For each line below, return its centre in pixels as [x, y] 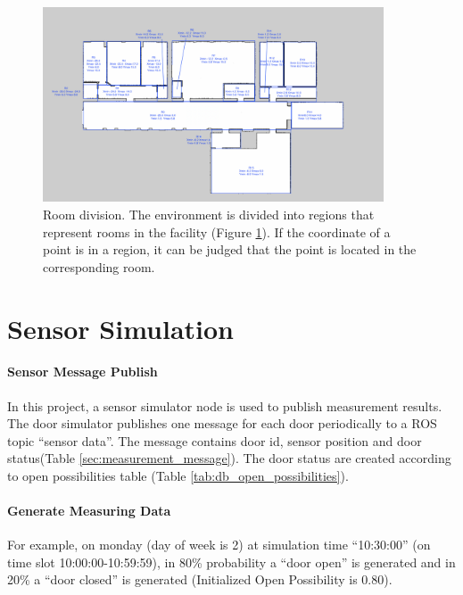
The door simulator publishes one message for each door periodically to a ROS [222, 423]
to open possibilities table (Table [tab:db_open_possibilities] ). [178, 475]
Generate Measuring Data [89, 511]
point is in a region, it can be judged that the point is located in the [230, 249]
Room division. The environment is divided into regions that [209, 214]
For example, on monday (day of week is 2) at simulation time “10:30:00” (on [219, 545]
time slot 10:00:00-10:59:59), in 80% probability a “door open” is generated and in [231, 562]
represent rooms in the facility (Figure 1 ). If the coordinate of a [217, 231]
